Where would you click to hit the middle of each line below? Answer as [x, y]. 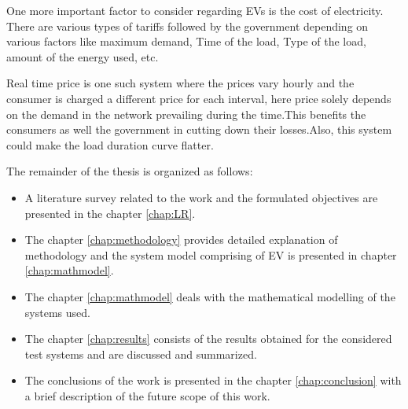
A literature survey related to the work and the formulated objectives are [201, 197]
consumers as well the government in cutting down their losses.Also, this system [199, 129]
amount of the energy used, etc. [83, 56]
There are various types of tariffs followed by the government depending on [187, 26]
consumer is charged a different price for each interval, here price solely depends [199, 98]
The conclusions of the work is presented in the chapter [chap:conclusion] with [213, 380]
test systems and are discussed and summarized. [141, 354]
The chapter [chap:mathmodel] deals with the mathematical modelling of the [210, 296]
